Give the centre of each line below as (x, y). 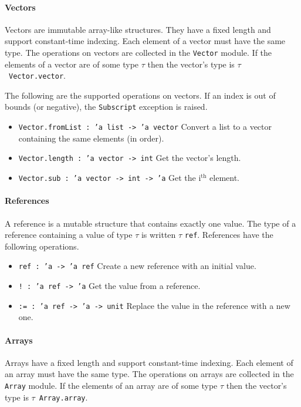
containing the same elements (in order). (91, 138)
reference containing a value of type (69, 235)
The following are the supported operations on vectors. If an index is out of (140, 95)
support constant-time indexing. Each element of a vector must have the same (145, 41)
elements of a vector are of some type (72, 64)
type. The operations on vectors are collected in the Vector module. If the (138, 52)
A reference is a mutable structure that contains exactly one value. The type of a (150, 223)
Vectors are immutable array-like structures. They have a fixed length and (138, 29)
